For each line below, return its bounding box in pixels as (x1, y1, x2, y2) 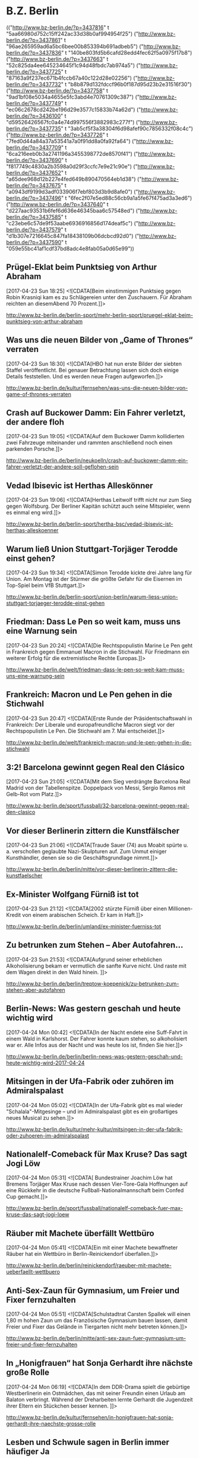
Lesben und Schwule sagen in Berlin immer (6, 1437, 169, 1447)
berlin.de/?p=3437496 (6, 194, 61, 202)
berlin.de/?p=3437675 (6, 181, 61, 188)
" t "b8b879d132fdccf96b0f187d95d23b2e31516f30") (61, 80, 192, 87)
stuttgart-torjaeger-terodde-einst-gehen (6, 599, 105, 607)
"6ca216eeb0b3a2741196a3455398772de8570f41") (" (6, 150, 138, 157)
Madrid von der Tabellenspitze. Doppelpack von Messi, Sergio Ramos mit (6, 784, 185, 791)
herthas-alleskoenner (6, 527, 59, 534)
